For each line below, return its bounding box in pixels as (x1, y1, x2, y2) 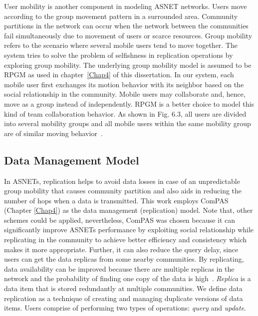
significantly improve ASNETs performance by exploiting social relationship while (4, 224, 254, 235)
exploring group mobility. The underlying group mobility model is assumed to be (4, 59, 252, 70)
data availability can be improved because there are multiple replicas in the (4, 263, 235, 274)
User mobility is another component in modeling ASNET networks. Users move (4, 1, 247, 11)
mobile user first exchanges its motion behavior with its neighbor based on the (4, 79, 244, 89)
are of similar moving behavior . (4, 128, 103, 138)
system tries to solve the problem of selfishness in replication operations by (4, 49, 233, 60)
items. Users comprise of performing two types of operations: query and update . (4, 303, 246, 313)
